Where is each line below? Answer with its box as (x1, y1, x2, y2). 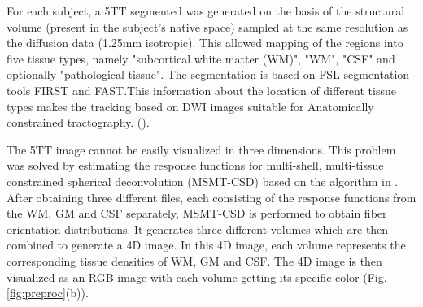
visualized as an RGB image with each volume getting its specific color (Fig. (7, 268, 387, 285)
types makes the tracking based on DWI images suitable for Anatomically (7, 97, 374, 115)
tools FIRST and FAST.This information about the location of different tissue (7, 81, 396, 98)
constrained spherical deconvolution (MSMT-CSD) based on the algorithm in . (7, 172, 399, 189)
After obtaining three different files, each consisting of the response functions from (7, 188, 416, 205)
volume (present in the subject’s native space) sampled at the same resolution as (7, 18, 408, 35)
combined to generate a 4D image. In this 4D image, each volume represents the (7, 236, 406, 253)
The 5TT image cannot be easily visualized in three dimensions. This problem (7, 141, 396, 158)
